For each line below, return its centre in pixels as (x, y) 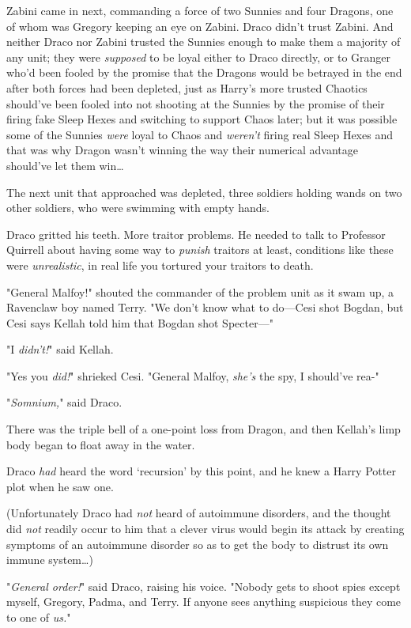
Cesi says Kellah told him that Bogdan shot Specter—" (140, 322)
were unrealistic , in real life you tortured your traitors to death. (160, 265)
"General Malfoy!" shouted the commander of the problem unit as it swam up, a (200, 291)
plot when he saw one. (60, 486)
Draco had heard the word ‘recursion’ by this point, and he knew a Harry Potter (201, 471)
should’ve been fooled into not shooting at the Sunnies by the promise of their (196, 103)
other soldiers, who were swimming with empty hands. (138, 208)
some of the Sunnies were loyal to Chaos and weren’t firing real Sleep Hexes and (200, 134)
